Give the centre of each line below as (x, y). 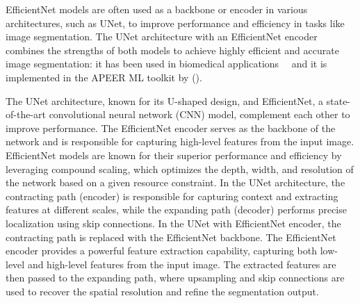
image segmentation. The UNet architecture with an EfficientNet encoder (162, 36)
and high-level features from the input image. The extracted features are (182, 264)
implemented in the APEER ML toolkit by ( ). (104, 77)
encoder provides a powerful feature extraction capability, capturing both (161, 251)
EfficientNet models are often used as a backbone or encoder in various (157, 9)
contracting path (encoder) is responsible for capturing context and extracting (172, 196)
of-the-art (26, 114)
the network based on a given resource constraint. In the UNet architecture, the (175, 182)
